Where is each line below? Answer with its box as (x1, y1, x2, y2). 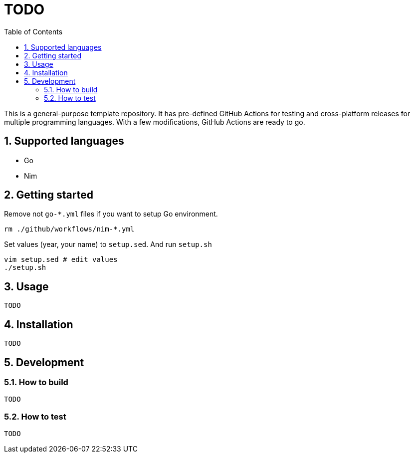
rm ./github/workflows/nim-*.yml (4, 225, 135, 233)
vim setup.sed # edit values (4, 255, 118, 264)
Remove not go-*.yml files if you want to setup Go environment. (4, 210, 218, 219)
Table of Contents (4, 27, 63, 36)
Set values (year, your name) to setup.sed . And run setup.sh (4, 240, 212, 249)
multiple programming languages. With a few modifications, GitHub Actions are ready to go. (4, 117, 305, 126)
